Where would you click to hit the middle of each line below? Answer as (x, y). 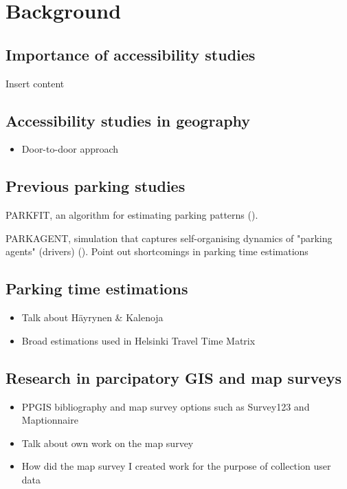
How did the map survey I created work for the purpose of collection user (176, 466)
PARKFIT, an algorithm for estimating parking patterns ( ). (132, 215)
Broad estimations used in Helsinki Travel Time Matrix (138, 340)
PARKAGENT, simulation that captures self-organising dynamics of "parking (169, 238)
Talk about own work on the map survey (108, 443)
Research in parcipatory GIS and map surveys (173, 377)
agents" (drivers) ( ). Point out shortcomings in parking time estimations (157, 251)
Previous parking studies (96, 186)
